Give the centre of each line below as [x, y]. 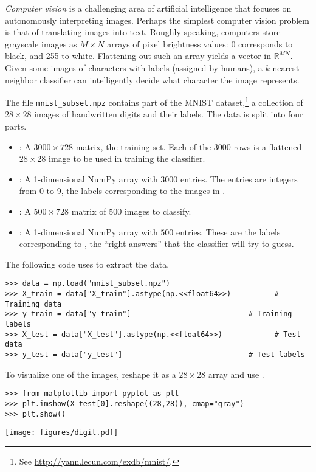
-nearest [284, 67]
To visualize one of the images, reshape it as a [91, 374]
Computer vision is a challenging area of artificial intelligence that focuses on [148, 8]
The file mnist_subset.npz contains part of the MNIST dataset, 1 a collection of [154, 101]
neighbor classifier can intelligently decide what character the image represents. [152, 79]
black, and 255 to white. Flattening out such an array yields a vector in [138, 56]
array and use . [236, 374]
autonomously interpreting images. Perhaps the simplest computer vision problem [157, 20]
